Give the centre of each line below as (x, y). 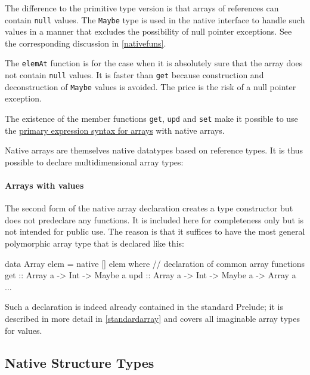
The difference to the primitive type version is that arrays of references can (142, 8)
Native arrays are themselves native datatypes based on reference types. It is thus (154, 150)
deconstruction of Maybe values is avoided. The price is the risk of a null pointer (151, 86)
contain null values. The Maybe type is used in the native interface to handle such (155, 19)
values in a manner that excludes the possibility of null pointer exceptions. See (148, 31)
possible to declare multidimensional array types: (94, 162)
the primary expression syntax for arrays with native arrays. (115, 130)
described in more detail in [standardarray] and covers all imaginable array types (152, 318)
